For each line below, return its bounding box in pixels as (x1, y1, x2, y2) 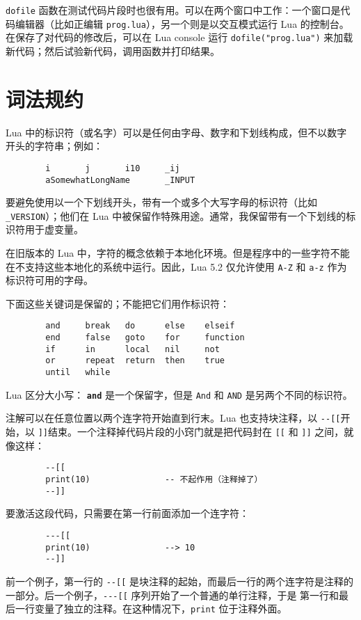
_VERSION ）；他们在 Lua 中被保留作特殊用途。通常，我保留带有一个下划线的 (6, 208, 346, 223)
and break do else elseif (45, 321, 235, 331)
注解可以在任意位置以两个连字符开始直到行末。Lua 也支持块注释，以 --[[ (6, 411, 341, 425)
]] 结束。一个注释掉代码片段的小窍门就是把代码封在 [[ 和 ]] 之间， (38, 424, 344, 439)
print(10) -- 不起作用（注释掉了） (45, 474, 263, 484)
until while (45, 367, 111, 378)
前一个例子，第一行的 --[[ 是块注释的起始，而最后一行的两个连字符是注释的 (6, 573, 353, 588)
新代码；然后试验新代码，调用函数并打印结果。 (6, 43, 220, 58)
